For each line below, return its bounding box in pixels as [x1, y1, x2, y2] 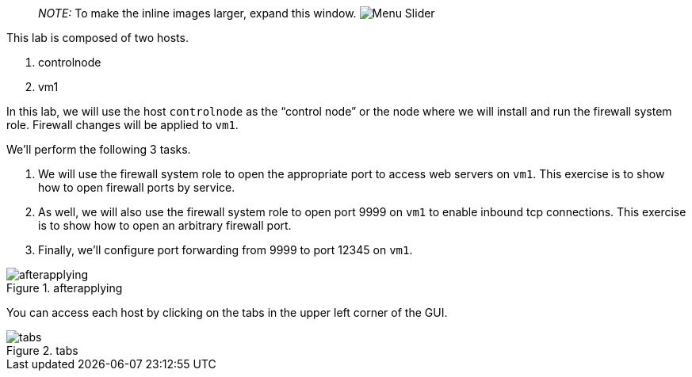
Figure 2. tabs [6, 344, 78, 357]
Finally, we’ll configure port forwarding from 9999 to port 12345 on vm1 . [38, 243, 413, 257]
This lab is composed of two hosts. [6, 31, 189, 44]
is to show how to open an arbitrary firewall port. [38, 219, 292, 232]
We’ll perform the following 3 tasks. [6, 143, 191, 156]
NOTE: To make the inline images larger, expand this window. [38, 6, 357, 20]
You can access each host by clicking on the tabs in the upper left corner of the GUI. [6, 306, 448, 319]
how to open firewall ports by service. [38, 181, 235, 194]
